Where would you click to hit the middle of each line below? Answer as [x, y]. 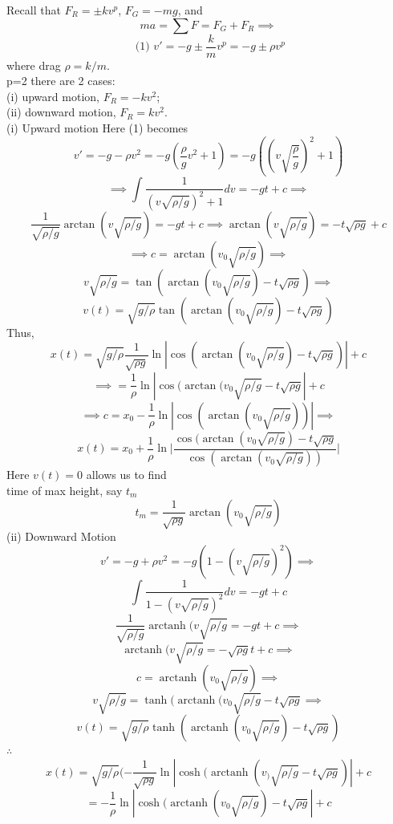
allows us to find [126, 475]
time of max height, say [65, 491]
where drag [34, 65]
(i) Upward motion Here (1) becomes [97, 128]
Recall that [34, 10]
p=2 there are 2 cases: [61, 81]
